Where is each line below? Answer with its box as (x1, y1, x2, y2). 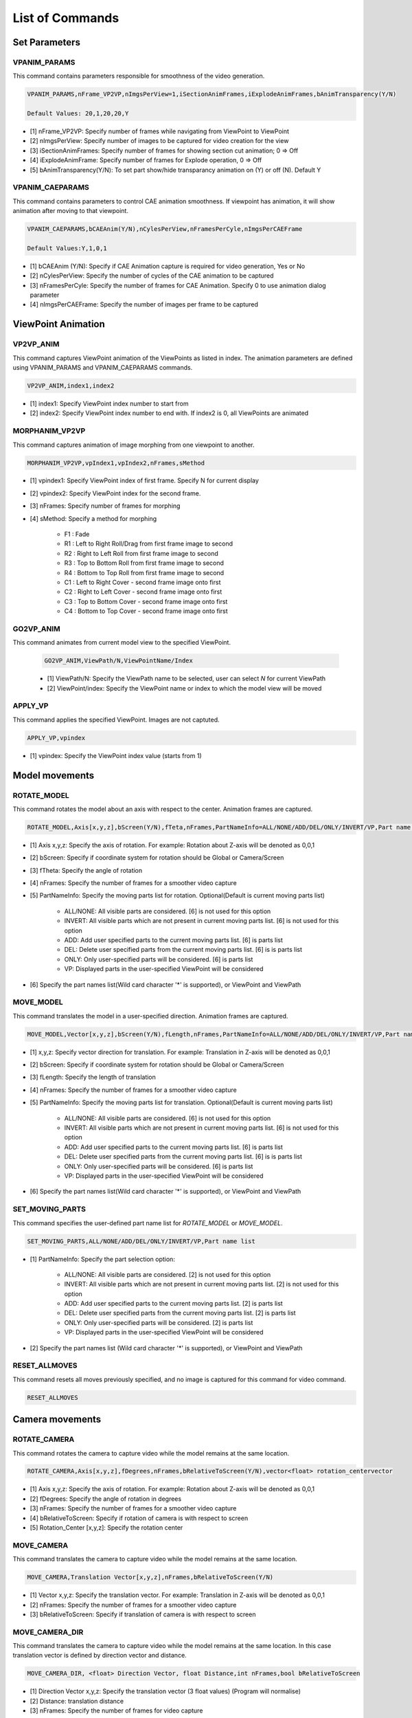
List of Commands (12, 10, 119, 25)
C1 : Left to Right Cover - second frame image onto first (64, 578, 221, 586)
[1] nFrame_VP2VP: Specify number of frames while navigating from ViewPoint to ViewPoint (30, 127, 290, 135)
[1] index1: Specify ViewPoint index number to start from (30, 399, 189, 408)
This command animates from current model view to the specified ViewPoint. (12, 638, 231, 647)
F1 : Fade (64, 530, 90, 539)
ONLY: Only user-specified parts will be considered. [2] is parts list (64, 1318, 253, 1326)
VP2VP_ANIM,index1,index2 (27, 382, 115, 390)
